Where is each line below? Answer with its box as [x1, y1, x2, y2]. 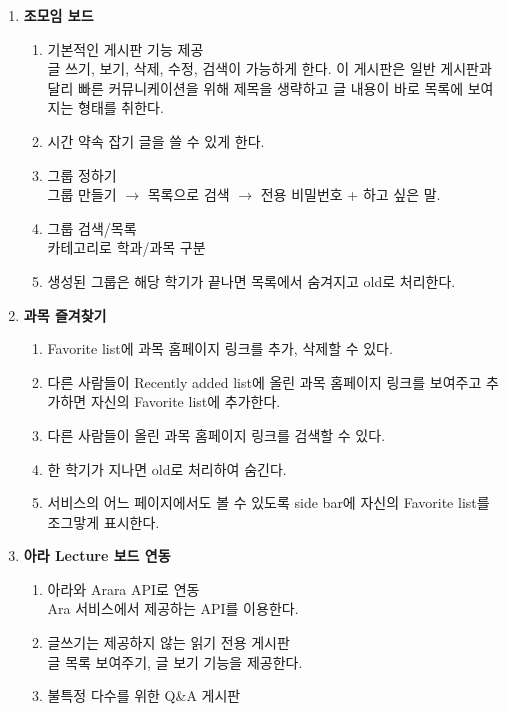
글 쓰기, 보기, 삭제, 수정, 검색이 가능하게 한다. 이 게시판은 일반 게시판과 [47, 58, 492, 79]
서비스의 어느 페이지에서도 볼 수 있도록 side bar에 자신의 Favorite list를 [47, 492, 490, 513]
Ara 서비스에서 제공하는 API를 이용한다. [47, 598, 299, 619]
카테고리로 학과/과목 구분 [47, 237, 206, 258]
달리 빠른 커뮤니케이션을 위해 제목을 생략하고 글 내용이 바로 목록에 [47, 77, 464, 98]
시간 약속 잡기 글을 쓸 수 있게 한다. [47, 130, 265, 151]
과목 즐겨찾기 [23, 304, 107, 325]
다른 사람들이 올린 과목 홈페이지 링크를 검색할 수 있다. [47, 424, 386, 445]
